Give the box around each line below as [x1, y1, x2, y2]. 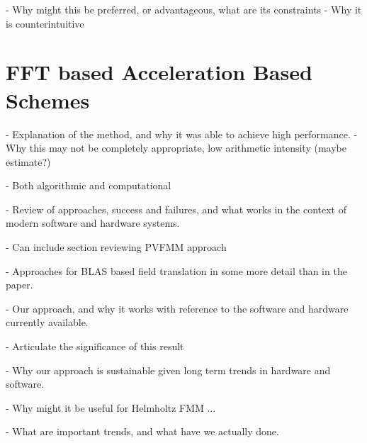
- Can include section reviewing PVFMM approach [6, 240, 227, 254]
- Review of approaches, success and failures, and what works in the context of [6, 201, 347, 216]
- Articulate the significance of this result [6, 339, 184, 354]
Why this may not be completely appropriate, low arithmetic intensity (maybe [6, 140, 346, 155]
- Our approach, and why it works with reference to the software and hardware [6, 301, 349, 315]
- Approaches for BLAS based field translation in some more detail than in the [6, 263, 347, 278]
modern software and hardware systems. [6, 215, 180, 230]
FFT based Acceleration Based [6, 57, 312, 86]
